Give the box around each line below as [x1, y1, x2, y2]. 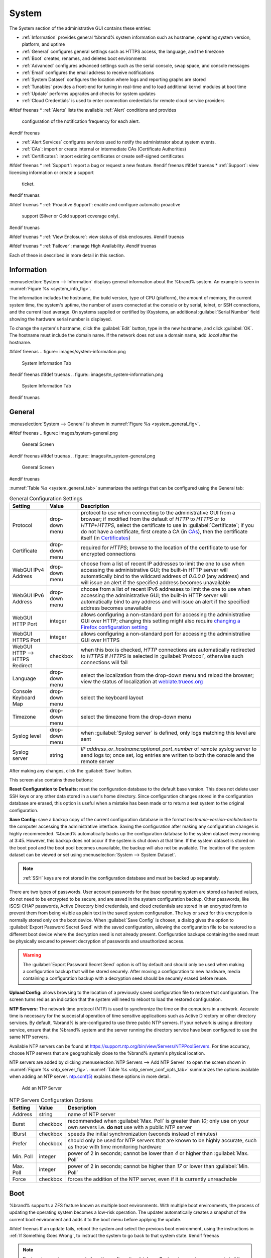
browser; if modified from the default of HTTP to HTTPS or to [80, 515, 226, 522]
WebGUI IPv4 [12, 566, 45, 573]
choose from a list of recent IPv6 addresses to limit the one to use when [80, 585, 251, 592]
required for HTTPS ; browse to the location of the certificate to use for [80, 544, 247, 551]
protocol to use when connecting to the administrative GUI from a [80, 509, 235, 516]
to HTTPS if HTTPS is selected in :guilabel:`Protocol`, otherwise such [80, 652, 243, 659]
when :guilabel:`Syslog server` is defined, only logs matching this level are [80, 729, 256, 736]
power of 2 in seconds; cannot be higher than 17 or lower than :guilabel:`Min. [68, 1163, 249, 1170]
